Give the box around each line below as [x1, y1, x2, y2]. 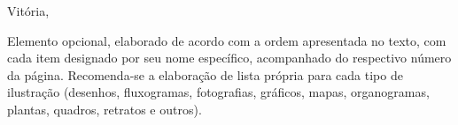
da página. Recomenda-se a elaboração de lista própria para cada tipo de [7, 65, 403, 84]
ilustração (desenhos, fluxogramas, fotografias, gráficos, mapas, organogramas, [7, 83, 430, 101]
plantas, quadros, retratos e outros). [7, 99, 202, 118]
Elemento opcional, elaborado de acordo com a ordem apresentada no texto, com [7, 31, 446, 49]
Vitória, [7, 2, 50, 19]
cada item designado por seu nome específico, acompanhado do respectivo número [7, 48, 452, 67]
